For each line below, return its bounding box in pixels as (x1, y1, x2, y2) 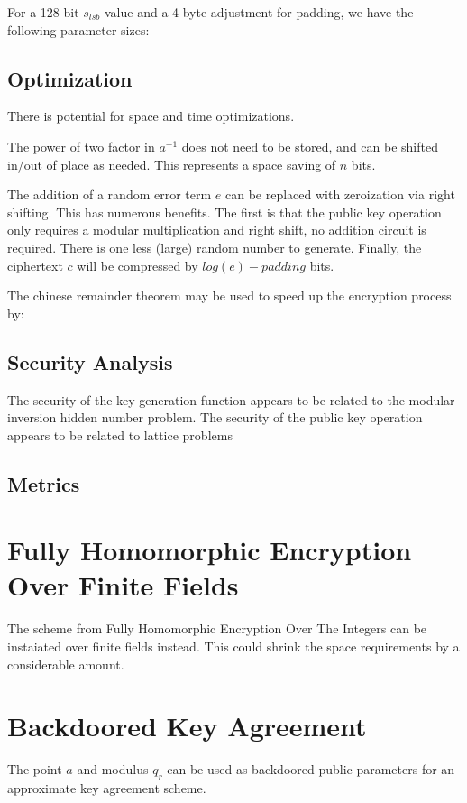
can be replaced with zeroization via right (225, 185, 455, 204)
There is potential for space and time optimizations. (7, 106, 295, 125)
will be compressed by (77, 255, 198, 274)
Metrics (7, 469, 80, 497)
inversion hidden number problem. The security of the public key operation (7, 408, 423, 427)
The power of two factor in (7, 136, 155, 155)
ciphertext (7, 255, 63, 274)
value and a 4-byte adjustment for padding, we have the (105, 3, 414, 21)
